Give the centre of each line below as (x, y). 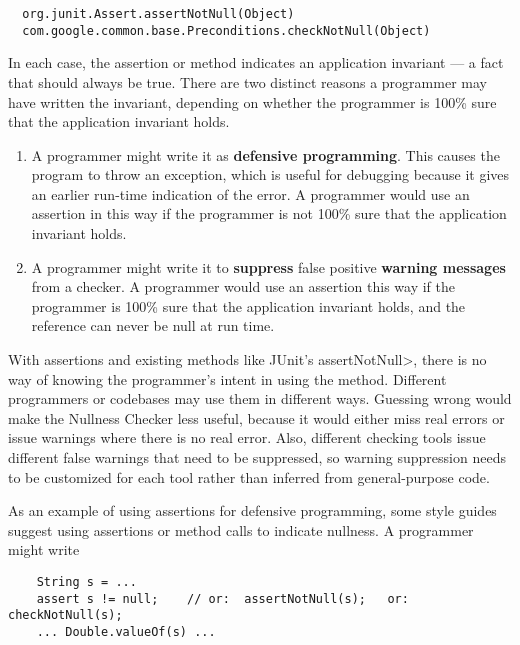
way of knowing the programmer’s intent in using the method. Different (227, 378)
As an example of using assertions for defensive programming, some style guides (252, 510)
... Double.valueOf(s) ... (126, 631)
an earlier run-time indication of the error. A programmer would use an (250, 193)
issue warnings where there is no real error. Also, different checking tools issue (247, 437)
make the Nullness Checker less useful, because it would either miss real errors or (256, 417)
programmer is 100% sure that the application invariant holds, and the (248, 305)
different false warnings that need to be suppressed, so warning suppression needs (257, 457)
